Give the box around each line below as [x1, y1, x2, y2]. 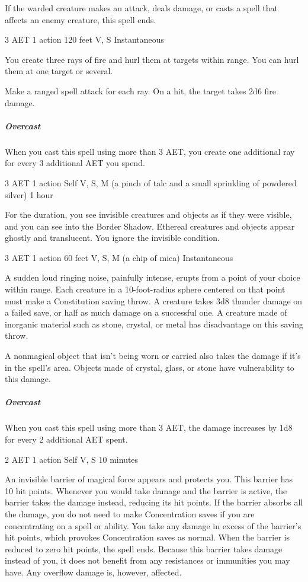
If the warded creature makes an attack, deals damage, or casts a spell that [5, 2, 278, 14]
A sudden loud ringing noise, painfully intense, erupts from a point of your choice [5, 271, 300, 284]
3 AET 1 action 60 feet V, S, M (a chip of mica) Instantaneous [5, 251, 233, 263]
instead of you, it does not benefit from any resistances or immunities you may [5, 554, 290, 567]
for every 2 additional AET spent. [5, 432, 128, 445]
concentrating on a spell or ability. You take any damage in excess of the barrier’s [5, 519, 301, 532]
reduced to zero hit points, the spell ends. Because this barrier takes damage [5, 542, 283, 555]
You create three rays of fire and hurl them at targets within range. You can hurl [5, 53, 299, 65]
